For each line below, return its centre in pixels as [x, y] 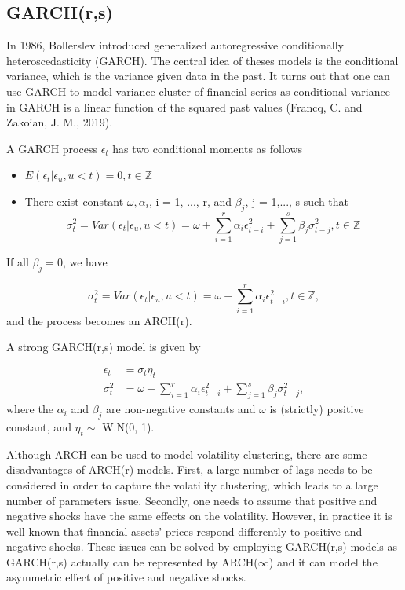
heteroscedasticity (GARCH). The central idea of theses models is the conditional [202, 60]
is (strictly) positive [317, 409]
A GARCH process [52, 148]
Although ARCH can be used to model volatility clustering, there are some [187, 454]
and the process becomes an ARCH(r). [99, 320]
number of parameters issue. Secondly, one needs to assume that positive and [192, 500]
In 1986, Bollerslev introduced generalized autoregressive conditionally [175, 45]
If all [18, 261]
